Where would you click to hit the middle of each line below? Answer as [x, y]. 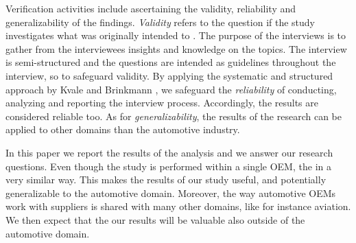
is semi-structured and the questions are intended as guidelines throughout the [171, 62]
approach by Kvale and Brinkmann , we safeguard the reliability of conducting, [171, 89]
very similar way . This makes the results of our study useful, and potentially [166, 180]
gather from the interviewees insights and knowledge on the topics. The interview [176, 48]
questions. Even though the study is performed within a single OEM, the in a [168, 166]
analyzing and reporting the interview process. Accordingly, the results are [162, 103]
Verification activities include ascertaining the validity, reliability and [151, 8]
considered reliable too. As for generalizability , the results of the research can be [174, 116]
